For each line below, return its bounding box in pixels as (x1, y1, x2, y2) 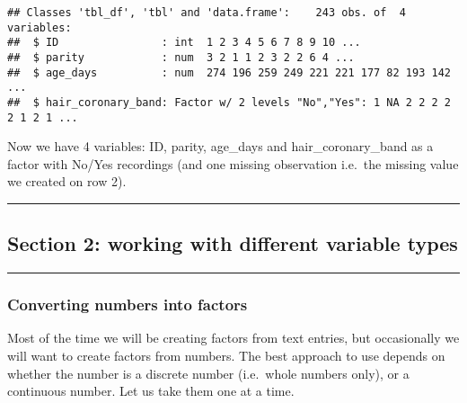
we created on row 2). (7, 172, 127, 191)
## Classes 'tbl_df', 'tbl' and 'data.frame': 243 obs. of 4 (7, 6, 406, 19)
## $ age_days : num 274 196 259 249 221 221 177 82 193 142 (7, 66, 451, 79)
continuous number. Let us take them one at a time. (7, 381, 295, 400)
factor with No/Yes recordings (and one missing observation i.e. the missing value (7, 154, 459, 173)
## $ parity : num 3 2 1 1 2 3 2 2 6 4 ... (7, 50, 355, 64)
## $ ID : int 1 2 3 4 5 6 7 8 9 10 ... (7, 36, 361, 49)
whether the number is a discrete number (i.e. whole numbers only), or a (7, 363, 410, 382)
